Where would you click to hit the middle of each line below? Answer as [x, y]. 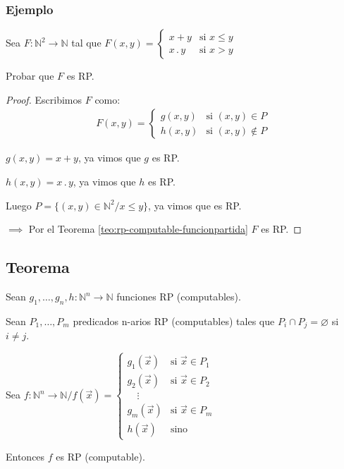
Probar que [30, 76]
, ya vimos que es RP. [195, 205]
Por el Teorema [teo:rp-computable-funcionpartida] [138, 229]
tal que [86, 43]
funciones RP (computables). [179, 297]
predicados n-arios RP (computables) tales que [174, 321]
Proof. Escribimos [44, 99]
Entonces [25, 456]
